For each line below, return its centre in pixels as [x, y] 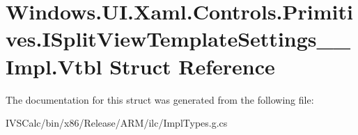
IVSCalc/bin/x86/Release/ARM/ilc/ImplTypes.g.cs [117, 123]
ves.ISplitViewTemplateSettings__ [178, 39]
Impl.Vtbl [54, 66]
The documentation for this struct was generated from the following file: [160, 99]
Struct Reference [192, 66]
